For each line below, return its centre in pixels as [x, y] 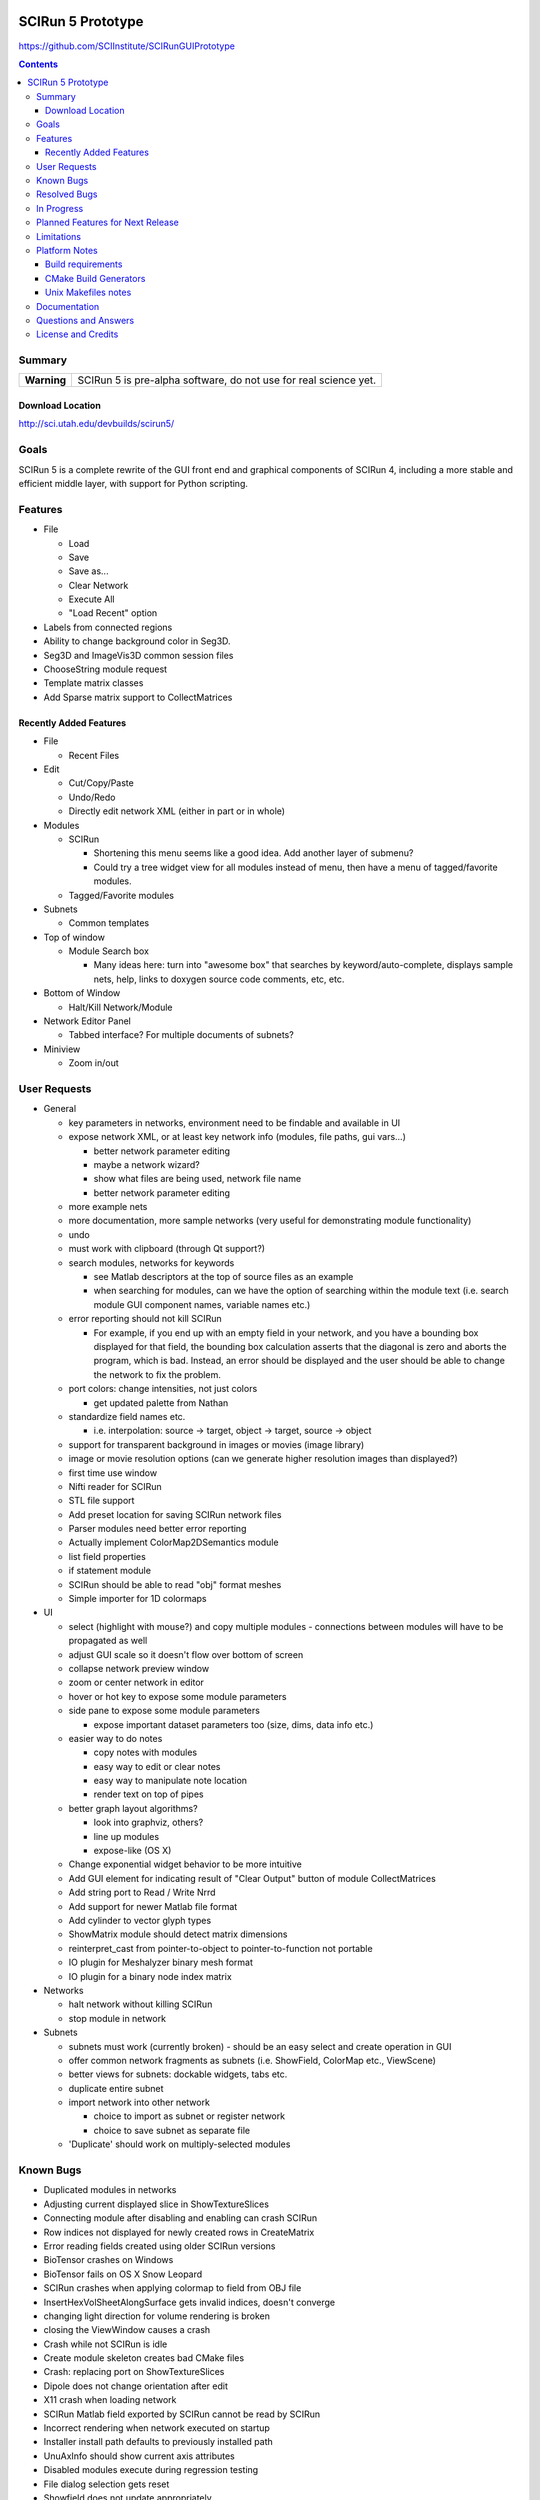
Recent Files [94, 755]
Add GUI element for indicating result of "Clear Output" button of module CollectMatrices [252, 1878]
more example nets [108, 1207]
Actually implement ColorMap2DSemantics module [173, 1542]
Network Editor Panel [87, 1021]
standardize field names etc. [127, 1416]
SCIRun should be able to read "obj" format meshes [175, 1584]
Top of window [74, 937]
